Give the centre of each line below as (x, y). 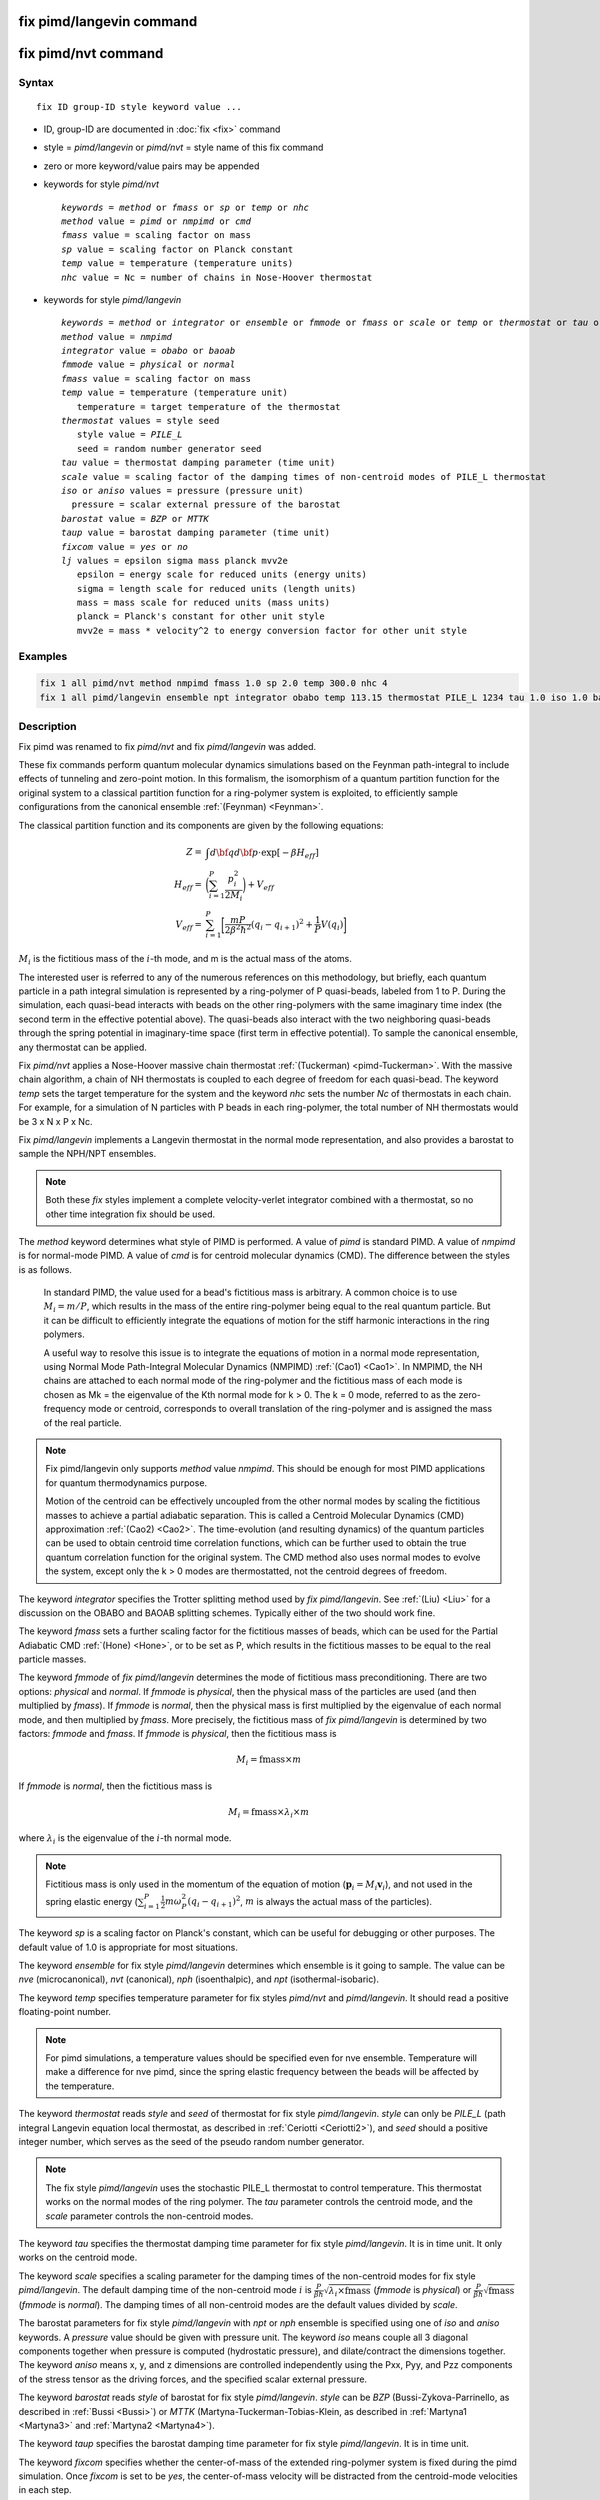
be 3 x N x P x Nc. (55, 1121)
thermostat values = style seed (140, 421)
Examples (43, 656)
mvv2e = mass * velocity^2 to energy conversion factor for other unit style (272, 630)
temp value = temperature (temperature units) (177, 263)
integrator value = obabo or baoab (148, 351)
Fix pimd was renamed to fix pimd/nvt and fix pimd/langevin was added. (167, 746)
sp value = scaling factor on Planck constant (177, 249)
